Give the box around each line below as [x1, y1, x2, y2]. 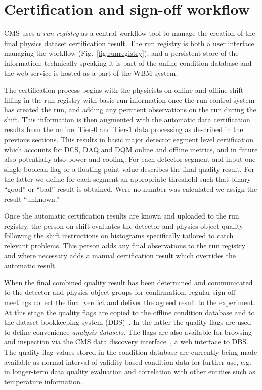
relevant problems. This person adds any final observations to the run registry [4, 240, 246, 250]
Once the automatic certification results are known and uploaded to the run [4, 210, 239, 221]
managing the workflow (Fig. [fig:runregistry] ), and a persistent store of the [4, 48, 239, 58]
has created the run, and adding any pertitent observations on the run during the [4, 104, 256, 115]
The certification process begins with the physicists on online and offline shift [4, 84, 244, 95]
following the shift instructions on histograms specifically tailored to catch [4, 230, 234, 241]
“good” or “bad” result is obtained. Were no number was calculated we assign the [4, 184, 257, 194]
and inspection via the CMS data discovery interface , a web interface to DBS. [4, 336, 248, 347]
